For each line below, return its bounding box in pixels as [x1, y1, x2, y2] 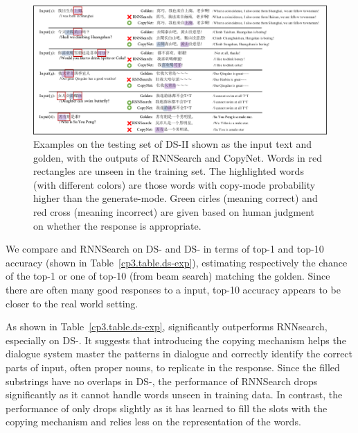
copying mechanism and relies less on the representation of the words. [6, 414, 301, 429]
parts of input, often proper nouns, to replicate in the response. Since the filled [6, 360, 340, 374]
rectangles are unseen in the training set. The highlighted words [33, 164, 304, 178]
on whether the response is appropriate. [33, 218, 202, 232]
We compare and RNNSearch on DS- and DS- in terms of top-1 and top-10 [6, 241, 324, 256]
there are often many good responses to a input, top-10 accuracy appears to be [6, 282, 341, 297]
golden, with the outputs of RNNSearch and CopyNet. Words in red [33, 150, 323, 164]
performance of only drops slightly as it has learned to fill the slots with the [6, 400, 328, 415]
